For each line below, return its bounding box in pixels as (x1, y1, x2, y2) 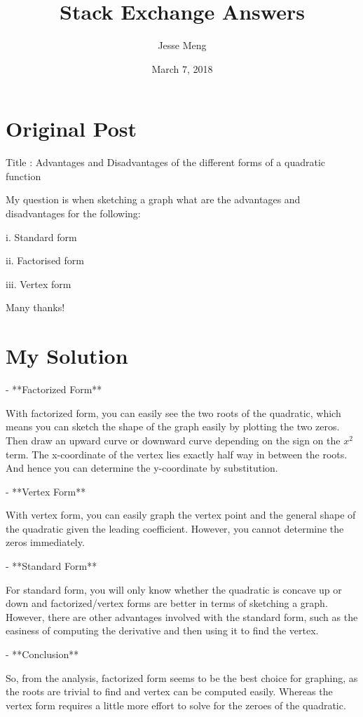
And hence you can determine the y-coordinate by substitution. (6, 460, 278, 475)
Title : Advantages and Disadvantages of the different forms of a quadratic (6, 155, 325, 170)
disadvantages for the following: (6, 206, 141, 221)
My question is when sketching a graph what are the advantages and (6, 192, 301, 207)
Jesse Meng (158, 38, 207, 53)
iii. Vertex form (6, 276, 71, 291)
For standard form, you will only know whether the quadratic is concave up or (6, 582, 342, 596)
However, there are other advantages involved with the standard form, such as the (6, 609, 358, 624)
